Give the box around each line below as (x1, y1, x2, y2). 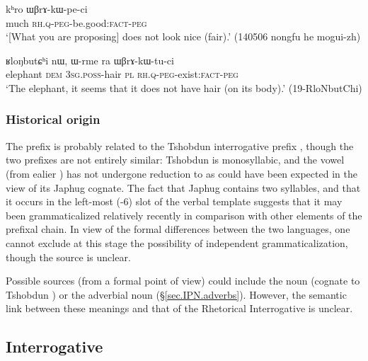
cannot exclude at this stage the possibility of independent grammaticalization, (6, 235, 348, 250)
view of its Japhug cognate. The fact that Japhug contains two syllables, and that (6, 180, 361, 195)
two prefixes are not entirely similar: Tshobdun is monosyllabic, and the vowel (6, 152, 345, 167)
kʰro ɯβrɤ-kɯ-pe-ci (6, 1, 88, 16)
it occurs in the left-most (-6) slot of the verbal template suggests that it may (6, 194, 343, 209)
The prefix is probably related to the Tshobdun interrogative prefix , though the (6, 138, 354, 153)
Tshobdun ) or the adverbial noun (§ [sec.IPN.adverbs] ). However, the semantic (6, 287, 347, 302)
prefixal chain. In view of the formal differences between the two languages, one (6, 222, 350, 236)
